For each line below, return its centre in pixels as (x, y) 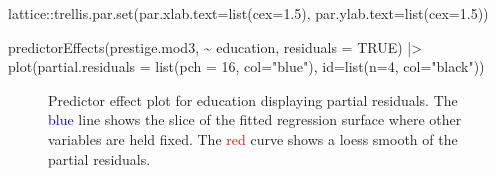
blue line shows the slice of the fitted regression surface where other (255, 119)
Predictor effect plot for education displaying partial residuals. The (253, 99)
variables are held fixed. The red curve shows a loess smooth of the (253, 138)
